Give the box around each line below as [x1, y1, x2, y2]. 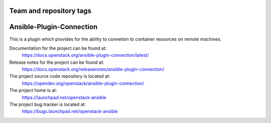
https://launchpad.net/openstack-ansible [22, 94, 106, 100]
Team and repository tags [9, 7, 91, 15]
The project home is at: [9, 87, 57, 93]
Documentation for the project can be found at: [9, 45, 107, 51]
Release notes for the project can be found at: [9, 59, 104, 65]
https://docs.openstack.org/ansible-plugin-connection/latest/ [22, 52, 149, 58]
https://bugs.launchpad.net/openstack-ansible [22, 108, 118, 114]
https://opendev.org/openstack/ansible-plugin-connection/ [22, 80, 144, 86]
